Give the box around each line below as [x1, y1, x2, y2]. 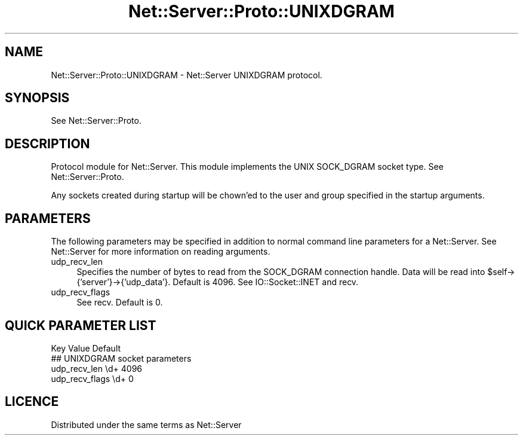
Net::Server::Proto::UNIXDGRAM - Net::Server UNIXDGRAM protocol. [51, 69, 322, 80]
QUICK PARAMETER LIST [5, 317, 156, 333]
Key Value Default [51, 343, 121, 353]
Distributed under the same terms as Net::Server [51, 419, 242, 430]
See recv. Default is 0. [76, 297, 163, 308]
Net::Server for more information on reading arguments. [51, 246, 270, 257]
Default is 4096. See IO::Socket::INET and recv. [173, 277, 359, 288]
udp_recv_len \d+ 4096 [51, 363, 143, 374]
